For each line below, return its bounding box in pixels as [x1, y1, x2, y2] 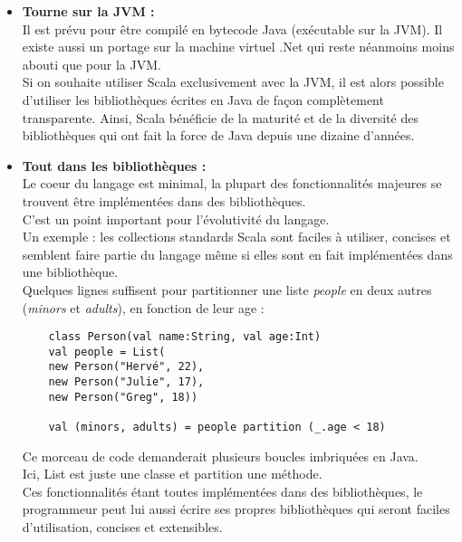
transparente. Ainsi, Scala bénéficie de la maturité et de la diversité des [22, 108, 419, 127]
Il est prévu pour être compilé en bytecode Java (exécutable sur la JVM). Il [22, 19, 443, 38]
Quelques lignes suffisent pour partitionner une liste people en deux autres [22, 280, 432, 299]
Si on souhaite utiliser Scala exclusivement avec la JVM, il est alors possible [22, 72, 444, 91]
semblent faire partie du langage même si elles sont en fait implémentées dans [22, 244, 453, 263]
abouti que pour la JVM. [22, 54, 161, 73]
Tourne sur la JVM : [22, 2, 155, 20]
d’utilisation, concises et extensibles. [22, 518, 223, 537]
